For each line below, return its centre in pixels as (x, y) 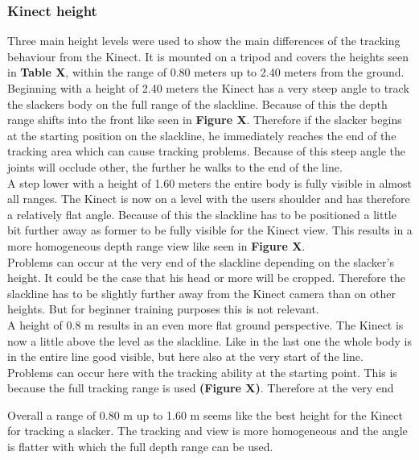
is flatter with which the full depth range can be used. (140, 447)
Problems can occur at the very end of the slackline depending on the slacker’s (201, 261)
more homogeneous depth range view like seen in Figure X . (156, 245)
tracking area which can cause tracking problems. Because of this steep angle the (206, 151)
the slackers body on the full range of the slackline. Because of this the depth (197, 104)
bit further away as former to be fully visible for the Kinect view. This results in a (210, 230)
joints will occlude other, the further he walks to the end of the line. (175, 166)
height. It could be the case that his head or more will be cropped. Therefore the (206, 278)
